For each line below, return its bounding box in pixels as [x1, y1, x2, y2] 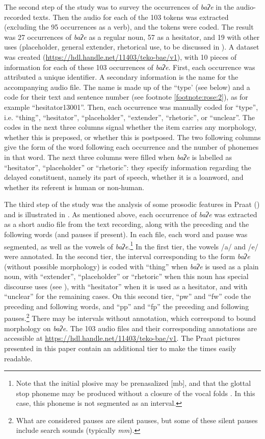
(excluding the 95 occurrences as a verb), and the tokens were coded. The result [4, 21, 254, 32]
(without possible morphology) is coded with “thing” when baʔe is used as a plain [4, 261, 259, 271]
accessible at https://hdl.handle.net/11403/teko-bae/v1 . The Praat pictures [4, 333, 241, 343]
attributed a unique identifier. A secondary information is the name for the [4, 72, 238, 82]
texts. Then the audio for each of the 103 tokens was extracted [33, 11, 229, 22]
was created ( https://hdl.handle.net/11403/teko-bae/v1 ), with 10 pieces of [4, 51, 237, 62]
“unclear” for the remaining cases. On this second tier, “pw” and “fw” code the [4, 291, 251, 302]
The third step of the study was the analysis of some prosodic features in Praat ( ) [4, 199, 260, 210]
